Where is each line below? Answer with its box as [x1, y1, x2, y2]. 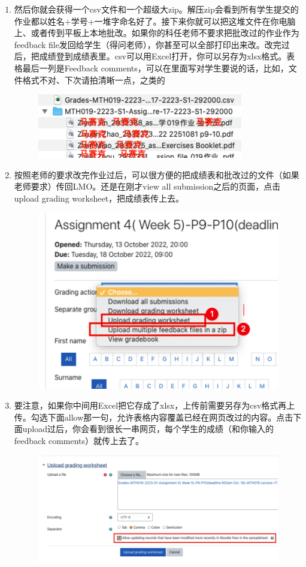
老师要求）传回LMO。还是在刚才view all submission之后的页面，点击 [14, 180, 281, 193]
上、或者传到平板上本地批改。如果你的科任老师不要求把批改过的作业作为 [14, 26, 299, 39]
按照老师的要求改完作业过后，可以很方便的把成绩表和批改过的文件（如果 [14, 168, 299, 181]
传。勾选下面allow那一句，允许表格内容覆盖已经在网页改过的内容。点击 [14, 410, 293, 423]
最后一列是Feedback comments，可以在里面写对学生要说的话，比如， [22, 61, 289, 74]
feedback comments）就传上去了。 [14, 434, 144, 446]
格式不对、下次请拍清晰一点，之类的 [22, 73, 165, 86]
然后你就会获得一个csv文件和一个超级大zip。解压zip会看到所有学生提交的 [14, 3, 299, 15]
